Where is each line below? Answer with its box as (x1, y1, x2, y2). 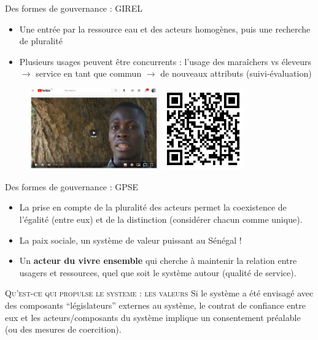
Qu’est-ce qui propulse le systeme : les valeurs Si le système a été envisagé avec (5, 287, 314, 299)
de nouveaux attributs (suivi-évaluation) (160, 67, 312, 80)
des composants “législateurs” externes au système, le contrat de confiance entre (5, 299, 306, 311)
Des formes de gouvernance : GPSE (5, 180, 139, 193)
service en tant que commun (36, 67, 142, 80)
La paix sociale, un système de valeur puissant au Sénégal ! (19, 233, 242, 246)
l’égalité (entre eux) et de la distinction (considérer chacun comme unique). (19, 213, 303, 226)
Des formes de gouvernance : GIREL (5, 2, 142, 14)
